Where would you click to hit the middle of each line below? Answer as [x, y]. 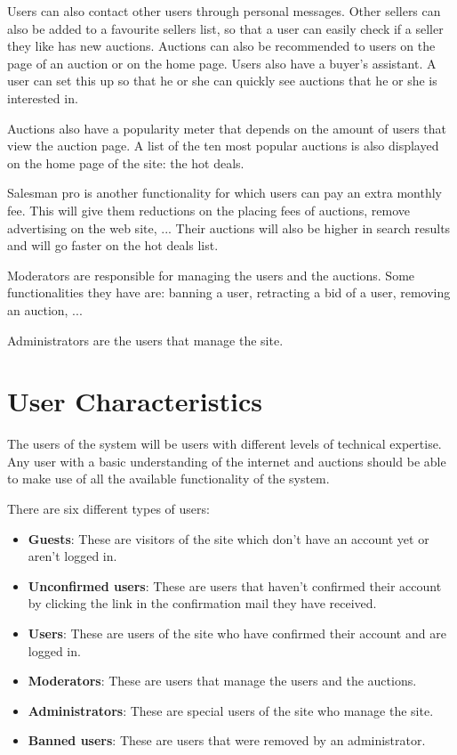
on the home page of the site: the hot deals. [126, 162]
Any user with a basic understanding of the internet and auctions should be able [227, 461]
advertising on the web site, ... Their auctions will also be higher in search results [229, 227]
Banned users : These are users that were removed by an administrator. [227, 740]
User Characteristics [135, 401]
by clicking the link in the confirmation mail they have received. [202, 603]
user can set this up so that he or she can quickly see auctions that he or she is [222, 81]
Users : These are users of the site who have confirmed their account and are [237, 633]
